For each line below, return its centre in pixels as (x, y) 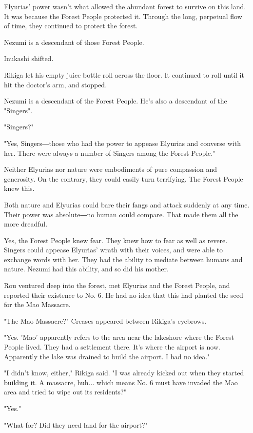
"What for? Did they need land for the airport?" (76, 424)
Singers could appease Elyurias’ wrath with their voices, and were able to (114, 250)
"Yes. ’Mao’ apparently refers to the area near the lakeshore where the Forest (119, 337)
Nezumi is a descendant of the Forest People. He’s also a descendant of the (116, 101)
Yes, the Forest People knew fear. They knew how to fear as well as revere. (116, 240)
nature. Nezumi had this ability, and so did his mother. (86, 269)
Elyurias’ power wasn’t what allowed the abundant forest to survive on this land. (125, 6)
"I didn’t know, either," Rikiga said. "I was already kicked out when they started (124, 373)
